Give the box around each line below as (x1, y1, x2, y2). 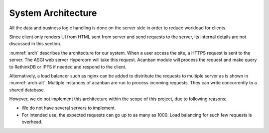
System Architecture (9, 7, 97, 18)
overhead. (21, 119, 43, 125)
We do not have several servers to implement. (21, 105, 116, 111)
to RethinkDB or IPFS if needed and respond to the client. (9, 64, 127, 69)
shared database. (9, 87, 45, 93)
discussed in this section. (9, 41, 62, 47)
